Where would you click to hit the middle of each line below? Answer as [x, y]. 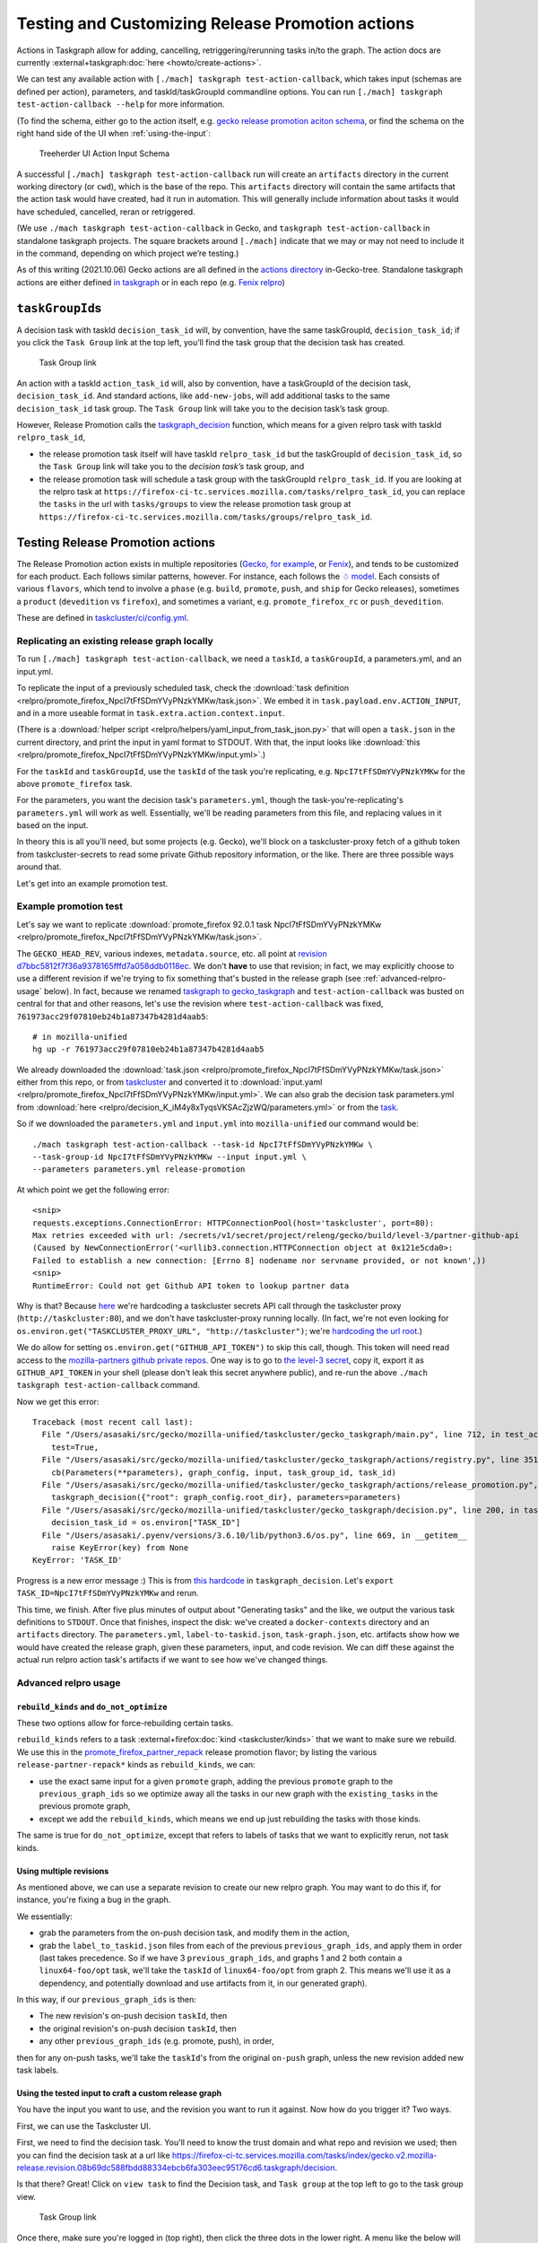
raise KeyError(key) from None [120, 1547]
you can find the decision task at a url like [93, 2155]
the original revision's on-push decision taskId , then [138, 2029]
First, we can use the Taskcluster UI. [84, 2125]
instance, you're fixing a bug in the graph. [94, 1900]
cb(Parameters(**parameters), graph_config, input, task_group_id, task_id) [224, 1472]
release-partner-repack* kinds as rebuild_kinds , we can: [136, 1765]
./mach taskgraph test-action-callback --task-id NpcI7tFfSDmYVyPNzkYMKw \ [203, 1144]
